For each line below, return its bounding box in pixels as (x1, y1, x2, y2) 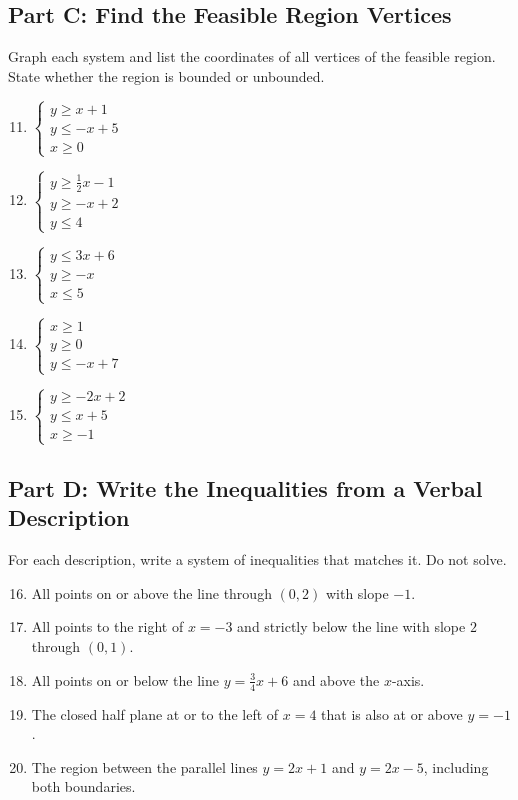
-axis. (391, 669, 425, 690)
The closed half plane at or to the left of (31, 703, 279, 724)
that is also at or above (321, 703, 463, 724)
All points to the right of (31, 616, 184, 637)
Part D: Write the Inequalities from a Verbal (8, 473, 483, 504)
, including (423, 756, 489, 777)
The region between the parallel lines (31, 756, 258, 777)
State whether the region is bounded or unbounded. (8, 65, 325, 86)
